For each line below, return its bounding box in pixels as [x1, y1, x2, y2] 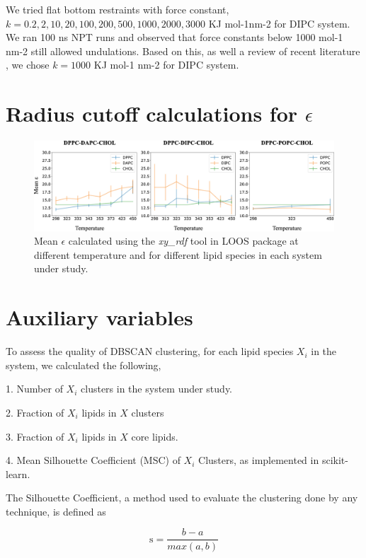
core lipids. [131, 429, 178, 443]
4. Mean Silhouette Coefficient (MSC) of [6, 453, 181, 467]
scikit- [321, 453, 348, 467]
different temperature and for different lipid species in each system [34, 247, 322, 262]
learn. [6, 466, 30, 481]
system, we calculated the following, [6, 357, 161, 372]
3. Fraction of [6, 429, 64, 443]
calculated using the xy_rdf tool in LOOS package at [68, 233, 299, 248]
